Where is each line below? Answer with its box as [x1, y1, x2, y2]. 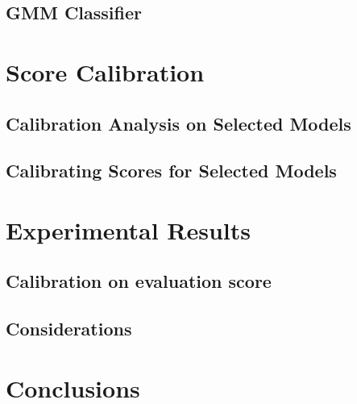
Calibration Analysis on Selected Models [6, 110, 351, 135]
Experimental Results [6, 213, 251, 246]
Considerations [6, 316, 132, 341]
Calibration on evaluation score [6, 269, 272, 294]
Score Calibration [6, 55, 205, 88]
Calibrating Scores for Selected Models [6, 158, 337, 183]
